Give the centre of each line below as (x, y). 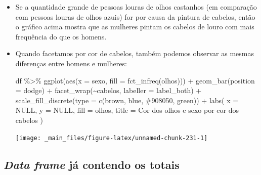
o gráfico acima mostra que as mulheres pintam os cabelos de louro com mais (135, 27)
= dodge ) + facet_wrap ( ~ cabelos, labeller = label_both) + (108, 90)
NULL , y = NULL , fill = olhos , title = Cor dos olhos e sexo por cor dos (127, 110)
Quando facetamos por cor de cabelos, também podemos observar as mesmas (135, 53)
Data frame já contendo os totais (92, 164)
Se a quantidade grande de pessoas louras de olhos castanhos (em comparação (136, 7)
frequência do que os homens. (61, 36)
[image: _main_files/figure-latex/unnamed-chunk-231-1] (112, 138)
